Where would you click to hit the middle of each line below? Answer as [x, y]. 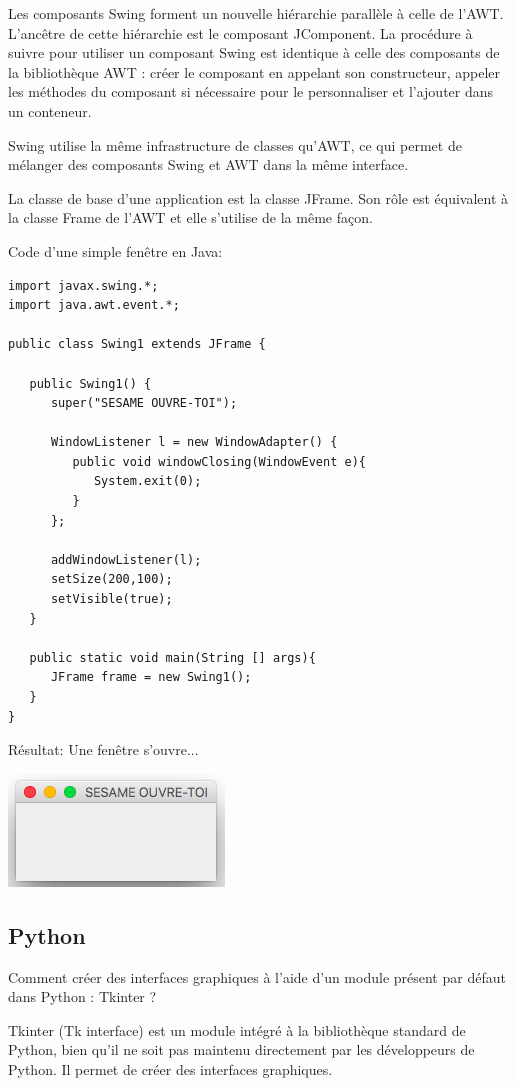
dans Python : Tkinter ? [82, 996]
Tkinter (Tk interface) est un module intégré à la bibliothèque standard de [237, 1029]
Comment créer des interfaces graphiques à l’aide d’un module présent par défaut [257, 976]
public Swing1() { [90, 383]
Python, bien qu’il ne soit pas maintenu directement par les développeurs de [241, 1049]
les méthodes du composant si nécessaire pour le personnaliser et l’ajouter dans [251, 91]
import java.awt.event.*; [94, 305]
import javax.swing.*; [83, 285]
